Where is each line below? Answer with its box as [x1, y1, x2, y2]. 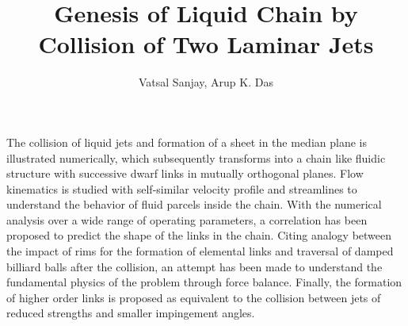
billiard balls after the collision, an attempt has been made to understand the [6, 258, 383, 274]
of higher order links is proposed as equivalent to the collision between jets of [6, 289, 381, 305]
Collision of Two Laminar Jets [38, 28, 374, 60]
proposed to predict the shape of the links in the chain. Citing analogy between [6, 227, 392, 244]
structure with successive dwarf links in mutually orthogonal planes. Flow [6, 165, 364, 182]
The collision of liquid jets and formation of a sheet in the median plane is [6, 133, 367, 150]
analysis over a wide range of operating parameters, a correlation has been [6, 211, 368, 228]
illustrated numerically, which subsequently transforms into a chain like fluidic [6, 149, 386, 166]
